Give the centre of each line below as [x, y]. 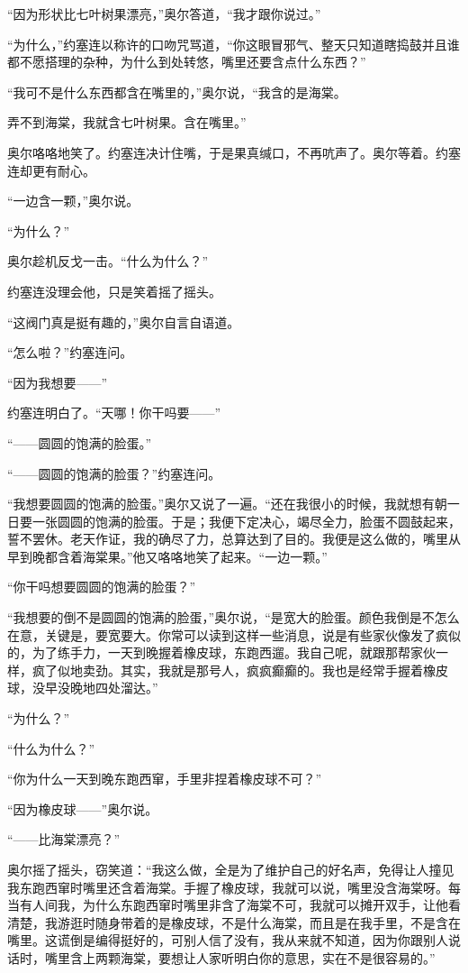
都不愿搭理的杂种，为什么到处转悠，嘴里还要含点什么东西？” [187, 62]
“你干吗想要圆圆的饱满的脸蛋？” [102, 587]
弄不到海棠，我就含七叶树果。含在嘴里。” [127, 122]
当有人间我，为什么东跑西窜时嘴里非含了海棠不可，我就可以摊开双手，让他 [228, 905]
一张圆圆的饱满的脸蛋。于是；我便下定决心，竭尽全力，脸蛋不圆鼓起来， [246, 521]
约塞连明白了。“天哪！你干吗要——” [114, 413]
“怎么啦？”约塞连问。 [70, 352]
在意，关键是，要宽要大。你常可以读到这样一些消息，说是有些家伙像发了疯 [228, 634]
